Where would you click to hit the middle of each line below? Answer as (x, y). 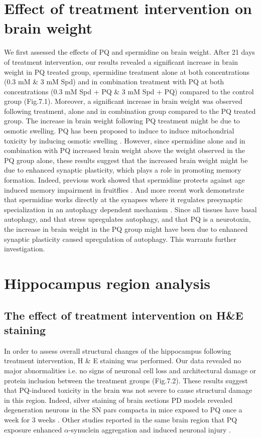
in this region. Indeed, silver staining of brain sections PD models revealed (118, 400)
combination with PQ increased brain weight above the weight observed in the (124, 150)
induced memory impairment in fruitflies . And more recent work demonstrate (124, 189)
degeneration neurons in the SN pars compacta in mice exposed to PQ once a (123, 410)
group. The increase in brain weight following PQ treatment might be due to (122, 121)
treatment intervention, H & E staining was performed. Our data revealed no (123, 360)
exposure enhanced (33, 429)
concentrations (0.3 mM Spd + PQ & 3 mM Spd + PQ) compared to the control (129, 91)
